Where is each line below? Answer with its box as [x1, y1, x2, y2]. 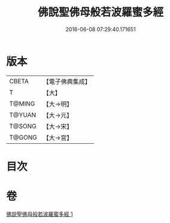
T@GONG [9, 133, 37, 141]
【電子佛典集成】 [42, 77, 91, 86]
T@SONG [9, 122, 37, 130]
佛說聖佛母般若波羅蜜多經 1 [6, 210, 73, 218]
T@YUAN [9, 110, 37, 119]
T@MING [9, 100, 35, 108]
